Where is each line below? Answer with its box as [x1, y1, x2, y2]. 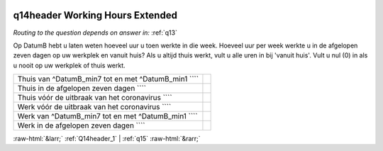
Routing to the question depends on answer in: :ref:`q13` [13, 28, 177, 37]
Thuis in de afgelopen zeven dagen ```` [17, 84, 147, 94]
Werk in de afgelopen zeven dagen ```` [17, 121, 145, 130]
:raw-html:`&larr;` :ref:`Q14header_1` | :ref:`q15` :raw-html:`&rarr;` [13, 135, 201, 143]
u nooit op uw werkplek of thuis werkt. [13, 61, 126, 69]
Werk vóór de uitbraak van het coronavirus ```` [17, 102, 172, 112]
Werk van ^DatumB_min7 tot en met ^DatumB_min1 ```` [17, 111, 198, 121]
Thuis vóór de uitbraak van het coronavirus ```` [17, 93, 173, 103]
